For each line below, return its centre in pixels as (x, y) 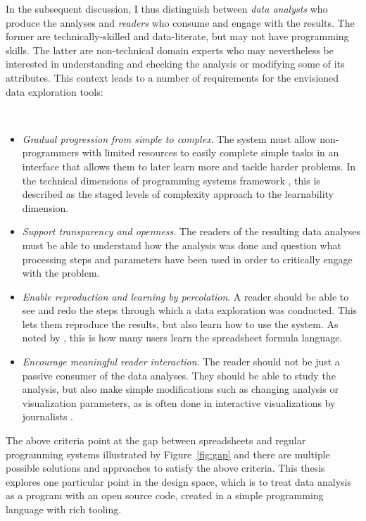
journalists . (48, 416)
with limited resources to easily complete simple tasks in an (210, 152)
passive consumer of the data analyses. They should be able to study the (179, 375)
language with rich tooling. (64, 509)
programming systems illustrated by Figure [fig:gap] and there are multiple (168, 454)
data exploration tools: (55, 91)
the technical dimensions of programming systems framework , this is (171, 180)
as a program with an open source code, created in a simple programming (165, 495)
